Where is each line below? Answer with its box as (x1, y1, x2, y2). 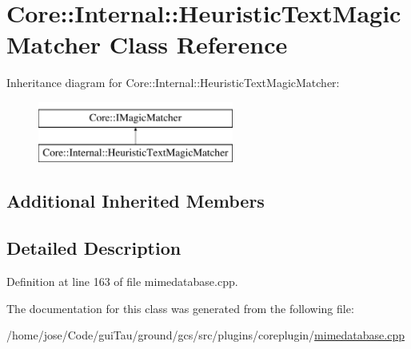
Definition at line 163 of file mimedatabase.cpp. (6, 273, 238, 290)
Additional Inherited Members (6, 188, 265, 213)
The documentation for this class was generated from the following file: (6, 299, 354, 316)
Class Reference (109, 28, 288, 61)
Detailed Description (6, 236, 182, 260)
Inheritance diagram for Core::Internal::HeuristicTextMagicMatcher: (6, 74, 340, 91)
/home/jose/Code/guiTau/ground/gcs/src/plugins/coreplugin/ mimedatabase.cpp (6, 327, 405, 343)
